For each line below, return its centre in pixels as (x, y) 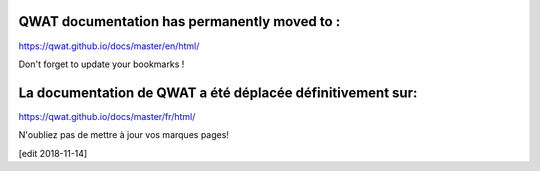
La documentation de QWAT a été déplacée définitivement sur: (218, 92)
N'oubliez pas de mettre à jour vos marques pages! (124, 135)
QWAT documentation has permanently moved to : (179, 21)
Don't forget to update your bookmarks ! (101, 64)
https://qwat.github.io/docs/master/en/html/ (109, 46)
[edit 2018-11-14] (53, 153)
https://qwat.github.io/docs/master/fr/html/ (107, 116)
